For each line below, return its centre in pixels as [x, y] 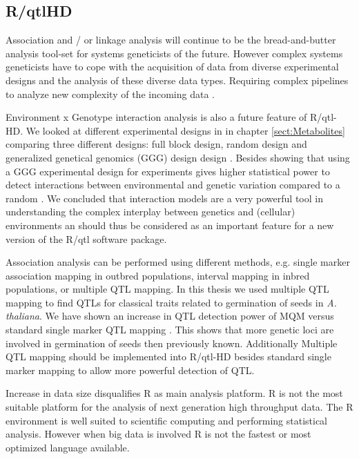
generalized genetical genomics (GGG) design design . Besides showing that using [178, 157]
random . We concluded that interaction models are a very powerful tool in [164, 198]
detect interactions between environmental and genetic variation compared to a [173, 185]
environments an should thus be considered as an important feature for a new [170, 225]
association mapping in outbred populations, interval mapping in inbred [158, 275]
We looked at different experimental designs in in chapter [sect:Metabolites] [185, 130]
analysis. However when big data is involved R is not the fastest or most [158, 434]
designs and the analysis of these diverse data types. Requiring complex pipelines [177, 80]
